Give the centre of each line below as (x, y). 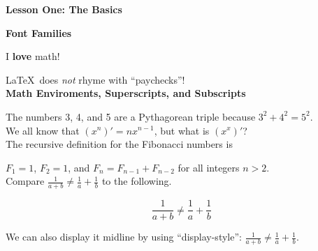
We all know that (43, 130)
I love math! (33, 56)
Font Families (39, 32)
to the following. (137, 181)
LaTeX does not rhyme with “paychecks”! (95, 79)
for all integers (209, 167)
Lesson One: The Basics (64, 9)
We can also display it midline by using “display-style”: (124, 237)
